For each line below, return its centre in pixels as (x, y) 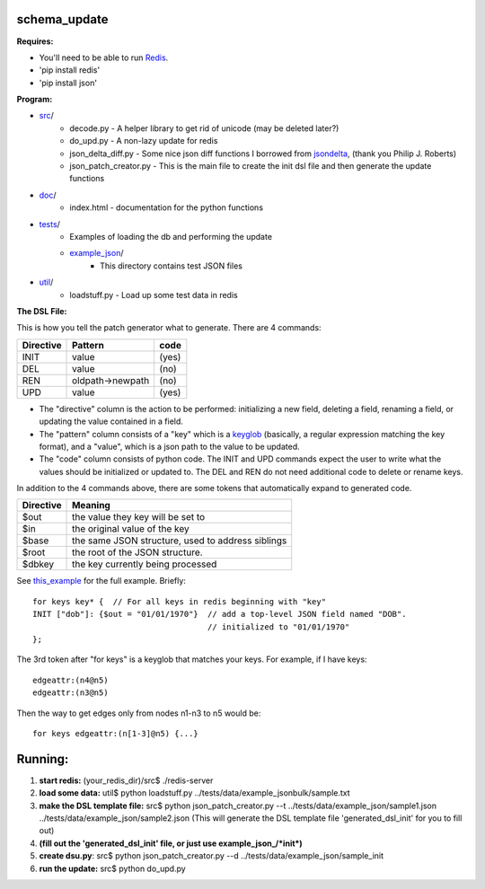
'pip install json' (68, 83)
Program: (35, 100)
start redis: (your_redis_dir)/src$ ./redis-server (126, 780)
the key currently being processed (145, 564)
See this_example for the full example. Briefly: (101, 581)
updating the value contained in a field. (111, 421)
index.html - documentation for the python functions (167, 207)
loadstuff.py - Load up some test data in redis (154, 295)
